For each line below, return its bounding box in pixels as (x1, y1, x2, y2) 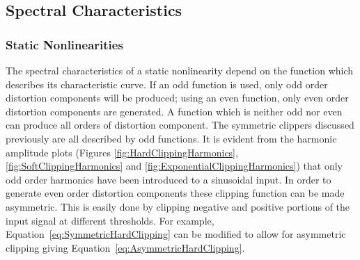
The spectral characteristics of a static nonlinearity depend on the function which (6, 63, 354, 77)
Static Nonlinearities (6, 35, 123, 53)
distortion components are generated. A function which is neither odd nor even (6, 104, 343, 118)
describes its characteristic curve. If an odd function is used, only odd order (6, 76, 328, 91)
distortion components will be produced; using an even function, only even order (6, 90, 349, 105)
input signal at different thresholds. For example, (6, 213, 214, 227)
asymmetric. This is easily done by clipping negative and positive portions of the (6, 199, 350, 213)
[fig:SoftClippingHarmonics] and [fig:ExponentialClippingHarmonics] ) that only (6, 159, 343, 173)
